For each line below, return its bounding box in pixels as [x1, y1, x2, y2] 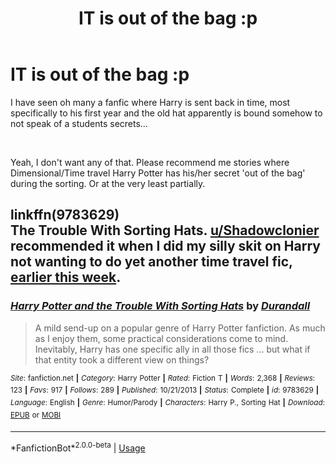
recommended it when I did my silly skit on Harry [10, 238, 321, 255]
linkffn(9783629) [10, 207, 120, 224]
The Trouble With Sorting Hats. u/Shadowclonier [10, 222, 320, 239]
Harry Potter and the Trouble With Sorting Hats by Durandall [10, 299, 311, 313]
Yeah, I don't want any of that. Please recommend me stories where [10, 156, 290, 168]
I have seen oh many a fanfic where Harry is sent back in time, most [10, 96, 291, 108]
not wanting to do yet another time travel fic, [10, 253, 293, 271]
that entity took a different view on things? [34, 353, 210, 366]
